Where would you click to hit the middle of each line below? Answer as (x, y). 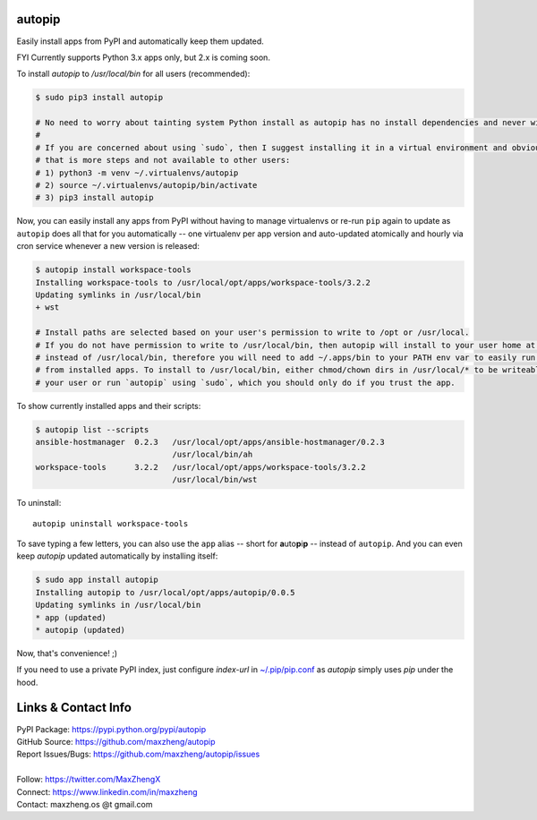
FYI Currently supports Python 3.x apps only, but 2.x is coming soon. (143, 57)
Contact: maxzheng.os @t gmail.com (85, 804)
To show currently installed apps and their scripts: (109, 406)
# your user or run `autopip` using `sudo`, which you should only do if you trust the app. (245, 382)
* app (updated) (71, 617)
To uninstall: (39, 503)
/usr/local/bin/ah (213, 455)
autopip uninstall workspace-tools (111, 523)
